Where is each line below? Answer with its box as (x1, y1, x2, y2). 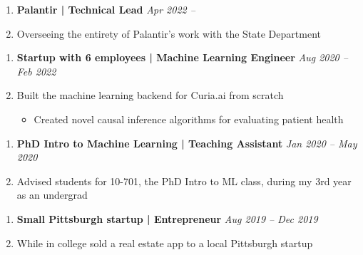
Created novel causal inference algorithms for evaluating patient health (34, 111, 344, 126)
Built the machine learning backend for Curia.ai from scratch (16, 88, 284, 103)
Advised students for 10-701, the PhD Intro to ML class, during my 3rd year (16, 173, 352, 188)
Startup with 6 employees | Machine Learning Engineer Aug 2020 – (16, 50, 348, 65)
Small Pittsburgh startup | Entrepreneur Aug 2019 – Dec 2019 (16, 211, 318, 226)
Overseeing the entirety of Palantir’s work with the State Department (16, 26, 321, 41)
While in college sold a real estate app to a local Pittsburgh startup (16, 235, 313, 250)
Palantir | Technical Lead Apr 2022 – (16, 2, 195, 16)
